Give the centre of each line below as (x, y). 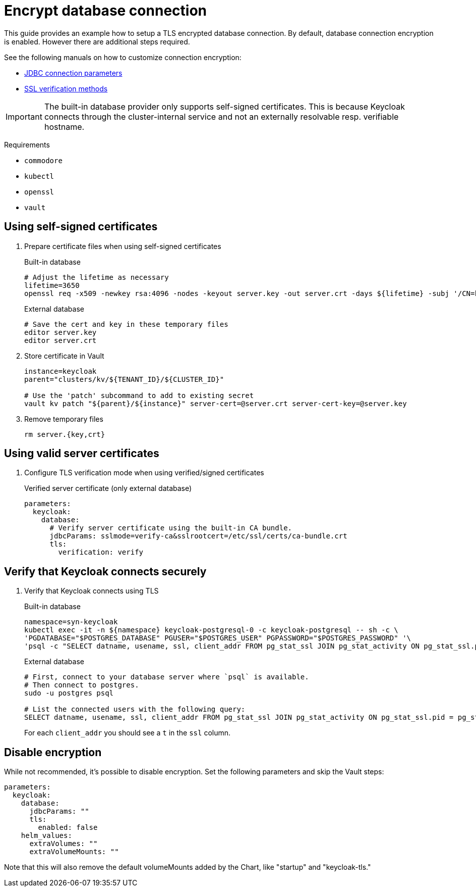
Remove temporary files (64, 419)
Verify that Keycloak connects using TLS (92, 591)
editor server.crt (61, 340)
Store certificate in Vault (64, 356)
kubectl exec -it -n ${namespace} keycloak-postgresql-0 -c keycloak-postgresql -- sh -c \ (211, 630)
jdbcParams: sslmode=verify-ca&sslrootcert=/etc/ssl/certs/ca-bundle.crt (198, 536)
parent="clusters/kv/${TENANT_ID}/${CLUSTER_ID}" (124, 379)
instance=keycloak (61, 371)
